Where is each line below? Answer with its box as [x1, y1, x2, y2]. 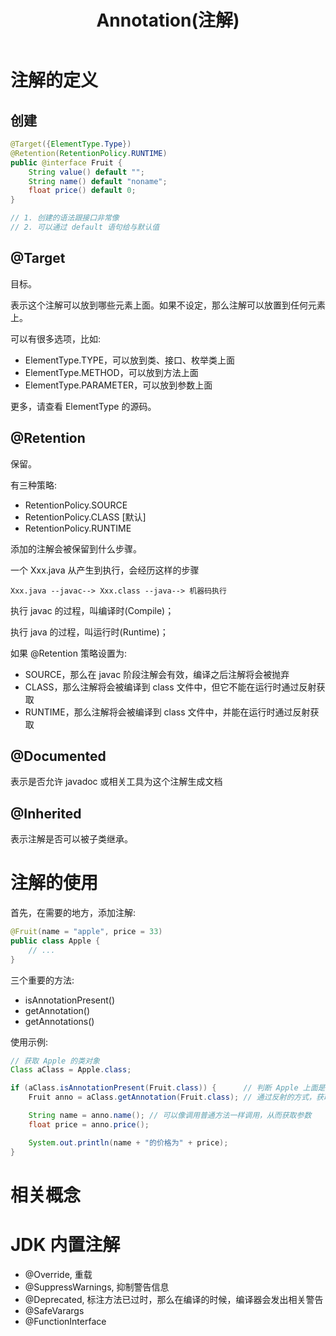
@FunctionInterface [24, 1315, 107, 1327]
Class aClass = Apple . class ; [10, 1065, 132, 1075]
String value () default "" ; [28, 167, 145, 177]
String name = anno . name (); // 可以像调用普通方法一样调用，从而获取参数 [28, 1111, 312, 1121]
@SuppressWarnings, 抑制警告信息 [24, 1281, 170, 1293]
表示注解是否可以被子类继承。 [10, 833, 133, 845]
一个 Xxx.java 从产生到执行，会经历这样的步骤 [10, 564, 200, 576]
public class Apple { [10, 936, 101, 946]
